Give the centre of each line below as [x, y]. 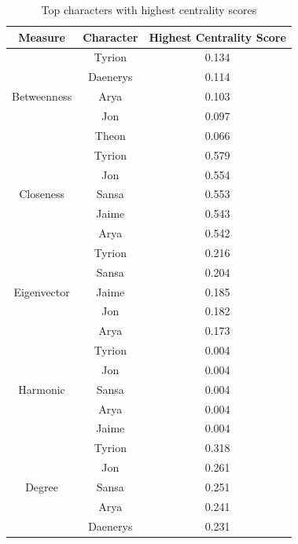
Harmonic [42, 389]
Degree [42, 487]
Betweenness [42, 96]
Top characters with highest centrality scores [149, 9]
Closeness [42, 194]
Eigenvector [42, 291]
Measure [42, 37]
